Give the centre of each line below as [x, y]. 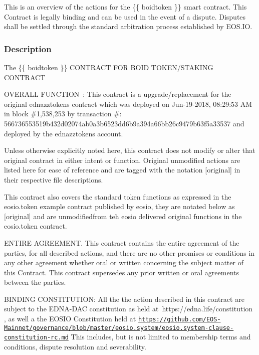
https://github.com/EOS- [179, 320]
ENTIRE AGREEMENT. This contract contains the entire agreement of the [122, 242]
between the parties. [35, 282]
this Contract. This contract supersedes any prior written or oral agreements [122, 272]
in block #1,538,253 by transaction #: [63, 114]
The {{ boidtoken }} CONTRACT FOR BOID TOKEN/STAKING [109, 67]
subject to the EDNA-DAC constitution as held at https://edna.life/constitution [128, 309]
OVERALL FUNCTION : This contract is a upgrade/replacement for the [118, 94]
